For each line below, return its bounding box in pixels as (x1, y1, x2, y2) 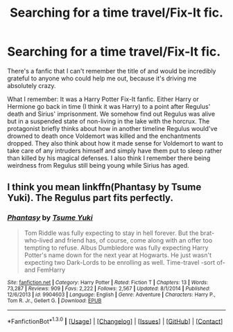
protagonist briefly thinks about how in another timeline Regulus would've (7, 124, 218, 132)
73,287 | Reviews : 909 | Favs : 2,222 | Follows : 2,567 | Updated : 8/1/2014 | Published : (7, 285, 211, 292)
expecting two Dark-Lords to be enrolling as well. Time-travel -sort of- (24, 258, 225, 266)
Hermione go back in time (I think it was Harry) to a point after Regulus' (7, 102, 211, 110)
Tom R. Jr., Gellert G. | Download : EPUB (7, 297, 102, 304)
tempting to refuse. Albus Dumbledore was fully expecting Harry (24, 243, 209, 252)
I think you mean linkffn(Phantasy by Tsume (7, 182, 202, 193)
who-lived (24, 236, 53, 244)
